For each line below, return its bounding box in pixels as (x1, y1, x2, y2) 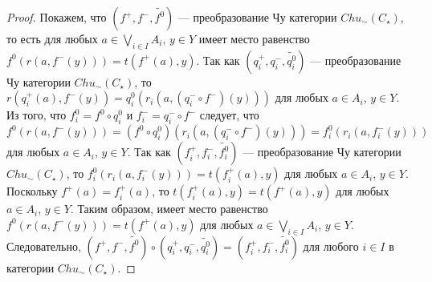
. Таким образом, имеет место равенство (70, 200, 268, 217)
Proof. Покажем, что (6, 9, 107, 25)
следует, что (199, 107, 259, 123)
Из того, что (6, 107, 67, 123)
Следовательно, (6, 237, 81, 254)
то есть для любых (6, 30, 98, 46)
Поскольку (6, 183, 58, 199)
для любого (303, 237, 359, 254)
